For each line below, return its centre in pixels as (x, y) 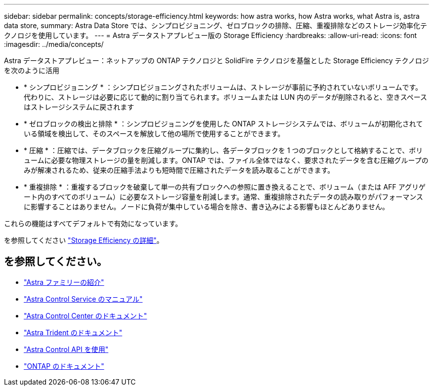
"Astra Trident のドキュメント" (73, 332)
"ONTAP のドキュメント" (64, 366)
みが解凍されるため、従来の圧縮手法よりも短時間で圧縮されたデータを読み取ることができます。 (179, 170)
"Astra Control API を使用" (66, 349)
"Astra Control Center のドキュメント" (86, 315)
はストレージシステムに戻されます (79, 107)
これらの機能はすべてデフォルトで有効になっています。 (93, 223)
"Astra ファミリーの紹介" (64, 282)
